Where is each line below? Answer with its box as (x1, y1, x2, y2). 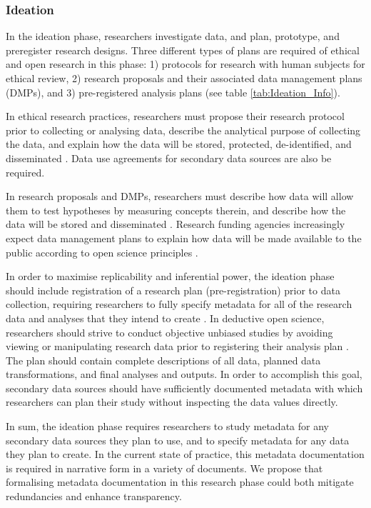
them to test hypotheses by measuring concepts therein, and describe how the (6, 202, 346, 217)
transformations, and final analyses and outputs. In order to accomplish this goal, (6, 367, 362, 382)
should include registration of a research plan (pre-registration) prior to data (6, 282, 340, 297)
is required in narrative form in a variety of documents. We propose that (6, 460, 323, 475)
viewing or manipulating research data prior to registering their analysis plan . (6, 339, 349, 354)
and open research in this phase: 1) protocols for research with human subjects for (6, 56, 365, 71)
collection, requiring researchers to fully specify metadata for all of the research (6, 297, 352, 312)
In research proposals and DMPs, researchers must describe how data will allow (6, 189, 354, 204)
